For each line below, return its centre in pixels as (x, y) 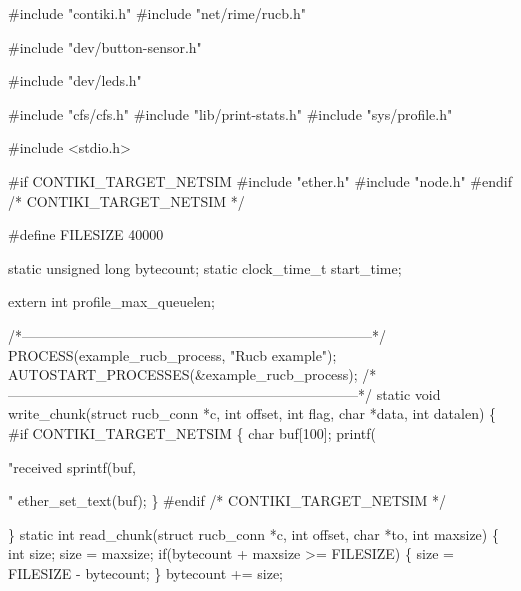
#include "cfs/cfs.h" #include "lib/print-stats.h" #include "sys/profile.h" (230, 113)
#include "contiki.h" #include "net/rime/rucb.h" (157, 13)
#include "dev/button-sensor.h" (105, 46)
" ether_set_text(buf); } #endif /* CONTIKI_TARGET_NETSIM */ (227, 500)
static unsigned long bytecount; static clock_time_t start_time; (205, 267)
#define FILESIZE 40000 (86, 234)
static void (408, 393)
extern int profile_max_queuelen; (112, 301)
